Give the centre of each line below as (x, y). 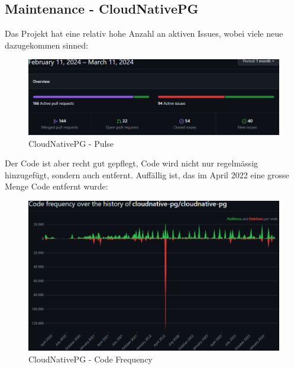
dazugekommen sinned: (46, 45)
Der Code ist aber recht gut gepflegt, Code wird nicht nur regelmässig (132, 163)
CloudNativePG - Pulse (71, 143)
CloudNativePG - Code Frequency (91, 359)
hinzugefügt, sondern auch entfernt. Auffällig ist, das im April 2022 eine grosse (147, 174)
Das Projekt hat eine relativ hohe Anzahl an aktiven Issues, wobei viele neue (144, 33)
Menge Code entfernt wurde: (56, 186)
